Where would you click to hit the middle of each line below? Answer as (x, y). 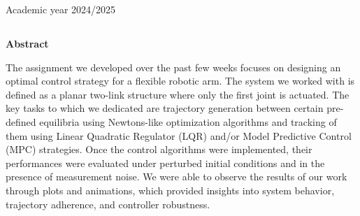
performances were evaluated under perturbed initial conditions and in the (165, 163)
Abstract (27, 43)
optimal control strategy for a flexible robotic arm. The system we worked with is (180, 81)
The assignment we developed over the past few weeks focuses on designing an (173, 67)
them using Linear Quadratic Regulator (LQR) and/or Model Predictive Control (179, 135)
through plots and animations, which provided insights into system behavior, (170, 190)
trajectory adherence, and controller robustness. (108, 204)
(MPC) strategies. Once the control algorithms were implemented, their (159, 149)
